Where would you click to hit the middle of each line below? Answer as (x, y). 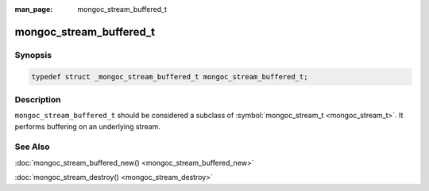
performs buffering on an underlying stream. (87, 126)
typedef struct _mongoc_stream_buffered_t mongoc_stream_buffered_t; (170, 76)
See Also (32, 147)
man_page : (34, 9)
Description (38, 99)
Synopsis (33, 55)
